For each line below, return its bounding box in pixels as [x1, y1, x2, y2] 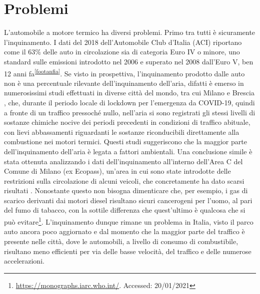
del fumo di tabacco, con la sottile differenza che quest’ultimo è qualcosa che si [4, 205, 245, 215]
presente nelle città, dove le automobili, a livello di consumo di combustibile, [4, 236, 238, 246]
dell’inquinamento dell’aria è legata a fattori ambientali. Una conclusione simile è [4, 146, 252, 156]
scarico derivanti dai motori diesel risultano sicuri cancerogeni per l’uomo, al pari [4, 195, 252, 205]
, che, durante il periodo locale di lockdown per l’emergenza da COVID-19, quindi [4, 97, 255, 107]
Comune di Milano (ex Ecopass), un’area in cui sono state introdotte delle [4, 166, 231, 176]
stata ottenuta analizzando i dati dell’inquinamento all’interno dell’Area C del [4, 156, 243, 166]
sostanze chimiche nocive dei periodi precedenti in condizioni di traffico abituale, [4, 117, 250, 127]
